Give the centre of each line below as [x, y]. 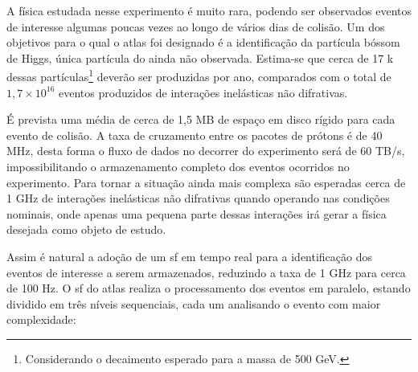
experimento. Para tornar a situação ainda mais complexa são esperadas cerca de [206, 182]
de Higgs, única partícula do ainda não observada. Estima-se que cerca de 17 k [200, 57]
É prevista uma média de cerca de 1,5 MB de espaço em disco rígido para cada [201, 119]
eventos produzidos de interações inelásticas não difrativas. [203, 92]
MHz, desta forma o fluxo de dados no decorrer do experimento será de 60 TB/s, [206, 151]
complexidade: [41, 319]
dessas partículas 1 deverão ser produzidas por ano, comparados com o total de [199, 76]
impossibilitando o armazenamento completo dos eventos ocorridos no [178, 166]
